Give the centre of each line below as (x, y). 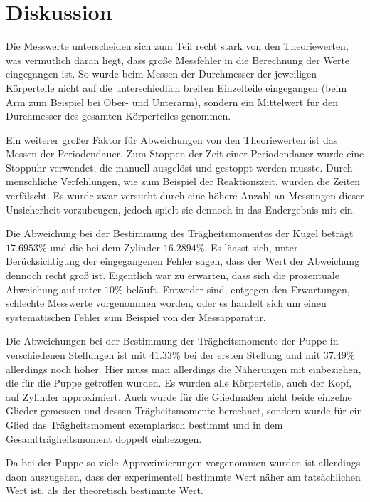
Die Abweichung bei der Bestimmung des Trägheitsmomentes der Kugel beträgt (180, 233)
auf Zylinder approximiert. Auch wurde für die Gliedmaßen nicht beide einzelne (179, 396)
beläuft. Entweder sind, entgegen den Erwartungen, (238, 289)
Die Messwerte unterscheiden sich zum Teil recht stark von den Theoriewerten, (177, 46)
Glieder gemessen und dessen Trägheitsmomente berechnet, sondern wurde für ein (184, 411)
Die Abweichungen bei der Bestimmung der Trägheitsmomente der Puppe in (172, 341)
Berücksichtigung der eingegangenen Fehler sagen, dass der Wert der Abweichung (183, 261)
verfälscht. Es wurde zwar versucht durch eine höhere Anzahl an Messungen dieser (185, 195)
